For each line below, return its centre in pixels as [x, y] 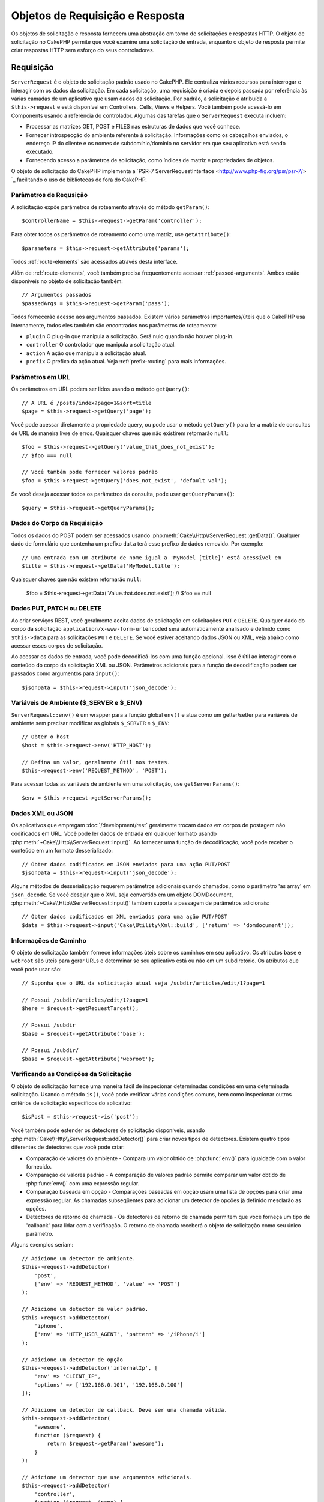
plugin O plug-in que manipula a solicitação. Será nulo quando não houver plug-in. [130, 336]
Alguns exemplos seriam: [42, 1245]
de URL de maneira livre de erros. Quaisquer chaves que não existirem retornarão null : [120, 433]
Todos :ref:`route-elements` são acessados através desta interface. [94, 262]
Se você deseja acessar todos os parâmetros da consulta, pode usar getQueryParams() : [123, 494]
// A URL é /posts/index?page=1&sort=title [87, 403]
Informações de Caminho [49, 940]
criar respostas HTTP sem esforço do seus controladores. [83, 50]
